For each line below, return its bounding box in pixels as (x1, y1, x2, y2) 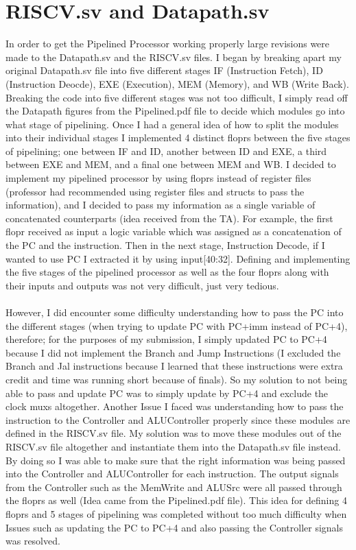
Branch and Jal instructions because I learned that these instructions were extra (5, 359, 343, 373)
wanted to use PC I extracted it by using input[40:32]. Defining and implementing (5, 251, 351, 265)
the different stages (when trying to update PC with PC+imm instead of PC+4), (5, 318, 348, 333)
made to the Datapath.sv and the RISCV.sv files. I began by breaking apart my (5, 49, 342, 64)
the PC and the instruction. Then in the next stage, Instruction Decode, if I (5, 238, 325, 252)
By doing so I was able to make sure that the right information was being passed (5, 453, 346, 467)
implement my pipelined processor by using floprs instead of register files (5, 171, 311, 185)
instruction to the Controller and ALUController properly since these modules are (5, 412, 351, 427)
